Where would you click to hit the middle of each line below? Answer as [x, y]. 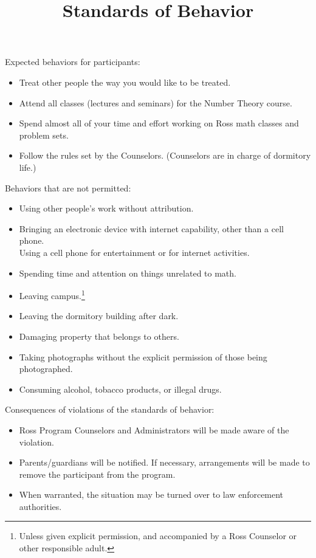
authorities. [40, 506]
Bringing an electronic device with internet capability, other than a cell [151, 228]
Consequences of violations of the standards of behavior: [110, 409]
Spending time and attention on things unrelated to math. [128, 273]
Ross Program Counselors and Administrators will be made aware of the [154, 429]
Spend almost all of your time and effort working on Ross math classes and [159, 123]
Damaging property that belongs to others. [99, 336]
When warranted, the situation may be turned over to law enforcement [151, 494]
